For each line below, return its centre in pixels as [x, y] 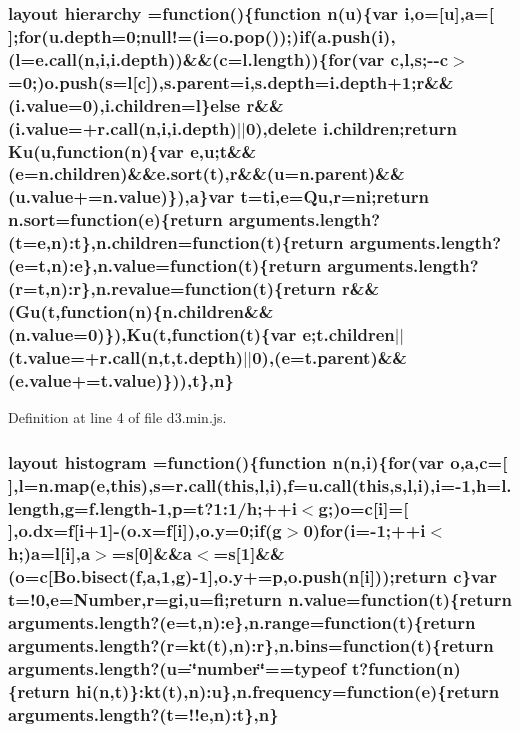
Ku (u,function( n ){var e [103, 150]
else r [232, 104]
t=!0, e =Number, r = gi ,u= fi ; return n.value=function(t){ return [260, 599]
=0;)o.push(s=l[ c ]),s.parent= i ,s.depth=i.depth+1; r [216, 81]
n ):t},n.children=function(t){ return [197, 242]
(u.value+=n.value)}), [99, 196]
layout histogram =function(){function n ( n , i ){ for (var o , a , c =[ [258, 461]
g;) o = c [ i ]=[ [363, 507]
